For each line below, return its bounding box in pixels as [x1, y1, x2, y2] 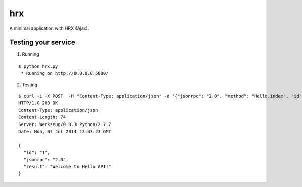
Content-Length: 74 [18, 114, 66, 120]
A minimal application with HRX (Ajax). [9, 25, 89, 31]
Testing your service [9, 38, 75, 47]
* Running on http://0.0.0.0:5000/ [21, 71, 109, 76]
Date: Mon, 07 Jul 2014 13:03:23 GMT [18, 129, 112, 134]
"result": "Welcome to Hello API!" [23, 164, 112, 169]
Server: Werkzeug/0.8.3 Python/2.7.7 [18, 121, 112, 127]
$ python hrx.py [18, 63, 58, 69]
